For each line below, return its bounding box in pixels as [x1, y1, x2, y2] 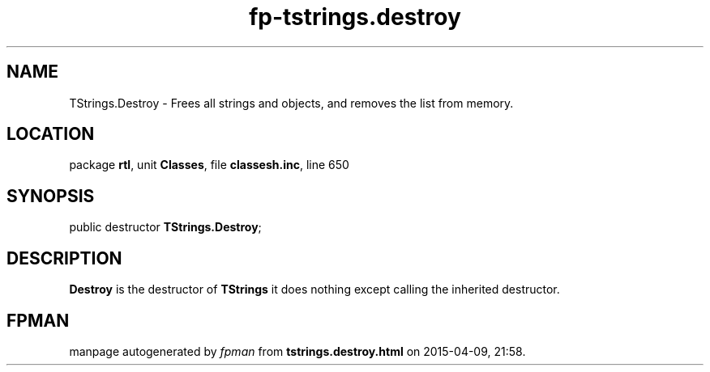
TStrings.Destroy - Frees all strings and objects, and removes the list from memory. [69, 95, 514, 110]
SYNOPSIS [6, 185, 95, 206]
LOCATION [6, 124, 95, 145]
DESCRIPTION [6, 247, 122, 268]
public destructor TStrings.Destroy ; [69, 220, 262, 235]
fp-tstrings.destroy [249, 3, 461, 31]
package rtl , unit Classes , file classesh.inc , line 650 [69, 158, 349, 172]
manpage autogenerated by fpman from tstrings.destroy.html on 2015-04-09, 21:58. [69, 344, 526, 358]
